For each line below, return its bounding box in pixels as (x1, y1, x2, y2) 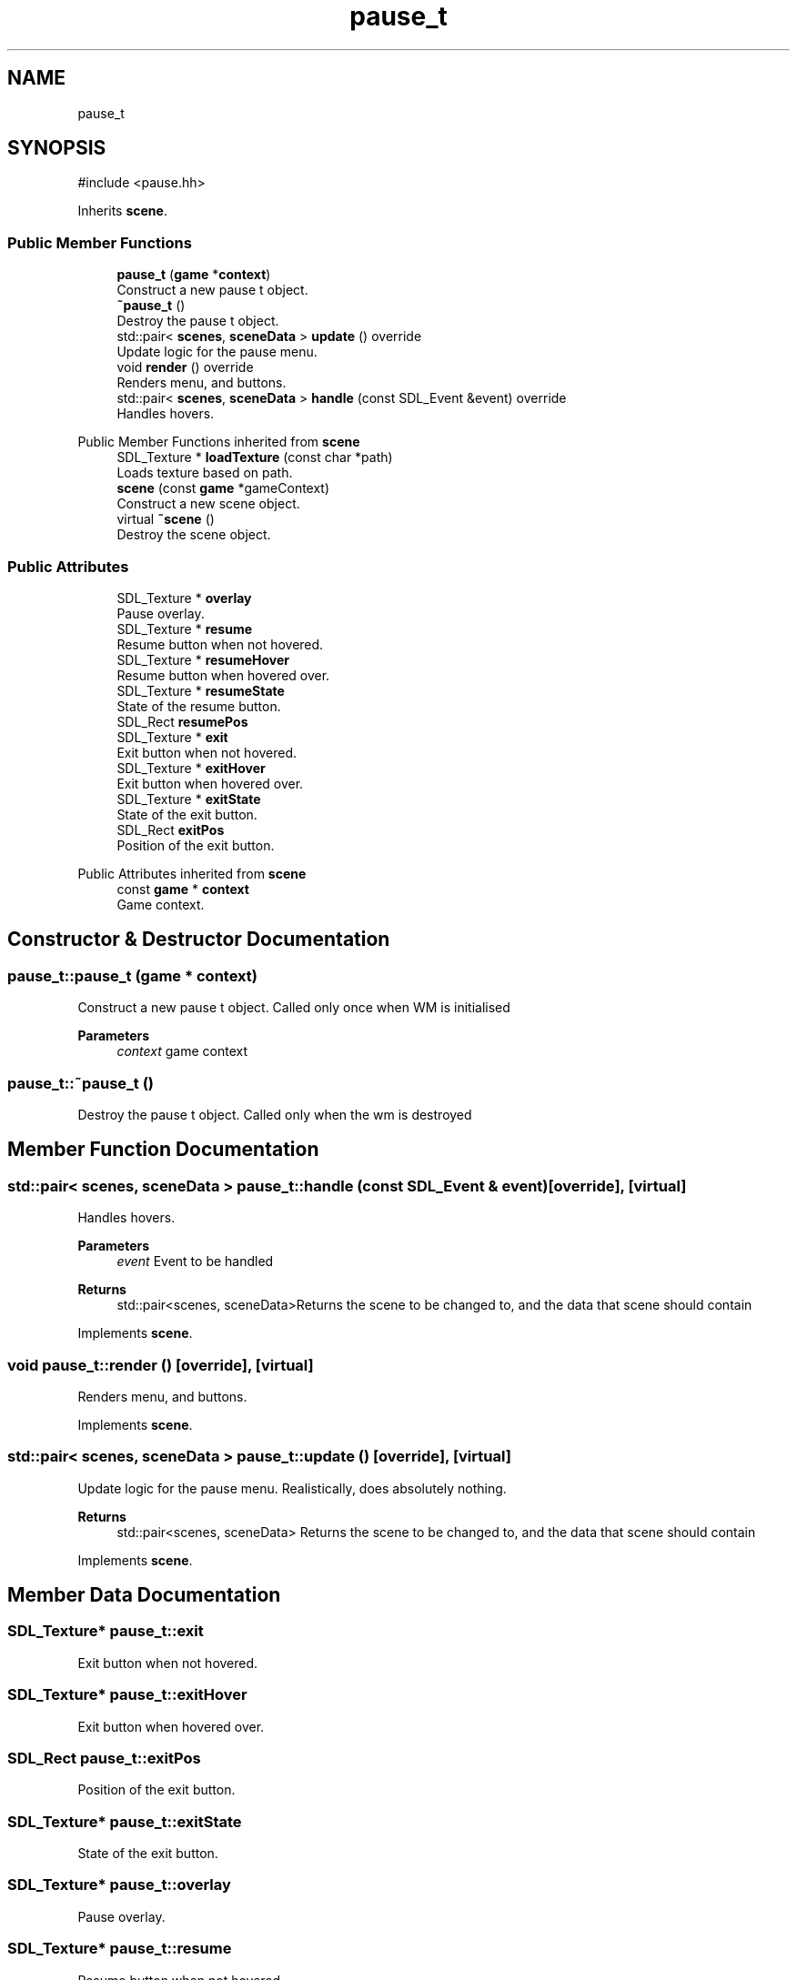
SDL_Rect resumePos (116, 713, 248, 729)
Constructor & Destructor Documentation (7, 928, 390, 951)
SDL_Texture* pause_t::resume (7, 1939, 232, 1958)
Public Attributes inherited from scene (77, 865, 307, 881)
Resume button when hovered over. (116, 667, 330, 683)
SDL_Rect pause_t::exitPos (7, 1748, 201, 1767)
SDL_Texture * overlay (116, 589, 252, 606)
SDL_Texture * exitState (116, 790, 261, 807)
